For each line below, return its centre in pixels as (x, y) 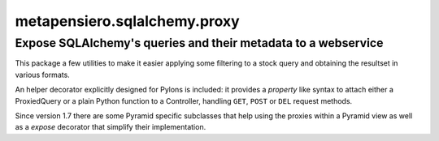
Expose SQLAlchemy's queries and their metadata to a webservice (199, 43)
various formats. (43, 75)
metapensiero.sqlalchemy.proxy (127, 21)
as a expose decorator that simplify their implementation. (111, 127)
